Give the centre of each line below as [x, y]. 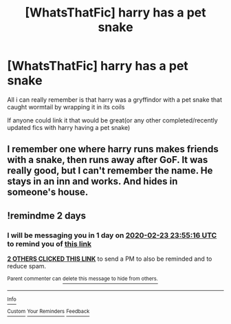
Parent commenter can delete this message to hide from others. [82, 279]
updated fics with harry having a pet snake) [69, 127]
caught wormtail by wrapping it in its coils [66, 107]
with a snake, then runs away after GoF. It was [108, 160]
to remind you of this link [49, 244]
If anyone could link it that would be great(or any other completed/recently [112, 120]
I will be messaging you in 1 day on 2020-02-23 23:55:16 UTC [112, 235]
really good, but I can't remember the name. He [110, 171]
